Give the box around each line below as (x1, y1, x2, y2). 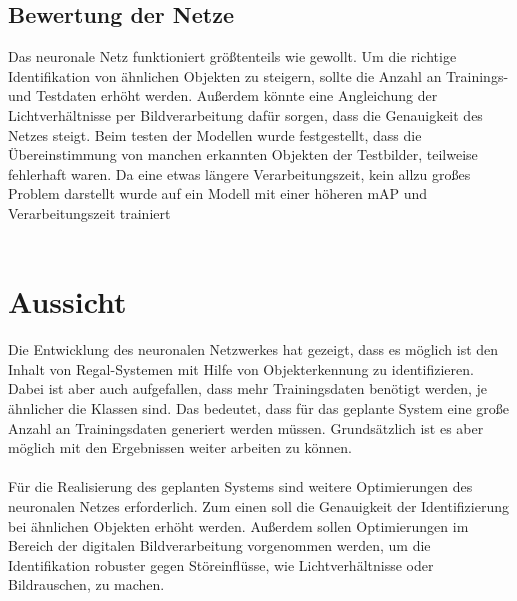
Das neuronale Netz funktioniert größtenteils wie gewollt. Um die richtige (8, 46, 457, 67)
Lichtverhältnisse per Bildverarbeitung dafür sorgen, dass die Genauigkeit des (8, 104, 483, 125)
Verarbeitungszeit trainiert (8, 202, 171, 223)
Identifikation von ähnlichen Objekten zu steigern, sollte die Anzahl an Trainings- (8, 65, 509, 86)
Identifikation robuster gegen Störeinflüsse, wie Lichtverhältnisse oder (8, 554, 434, 575)
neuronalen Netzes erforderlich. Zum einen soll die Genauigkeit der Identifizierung (8, 496, 510, 517)
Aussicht (8, 281, 127, 322)
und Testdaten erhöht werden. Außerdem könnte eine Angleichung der (8, 85, 438, 106)
